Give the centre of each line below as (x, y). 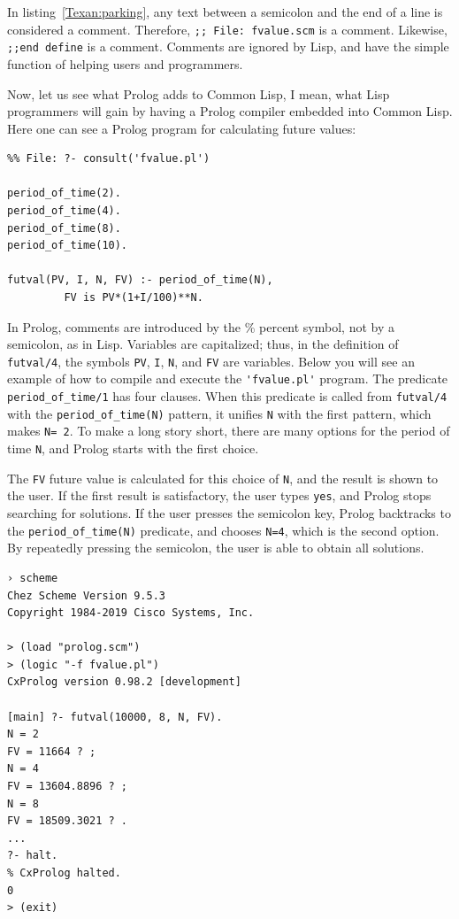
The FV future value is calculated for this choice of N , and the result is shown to (223, 478)
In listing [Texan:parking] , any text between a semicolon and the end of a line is (225, 12)
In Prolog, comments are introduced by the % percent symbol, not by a (201, 326)
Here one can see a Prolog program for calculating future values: (182, 128)
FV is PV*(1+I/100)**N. (134, 298)
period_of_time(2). (64, 193)
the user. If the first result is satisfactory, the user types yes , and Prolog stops (219, 495)
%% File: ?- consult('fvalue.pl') (109, 159)
